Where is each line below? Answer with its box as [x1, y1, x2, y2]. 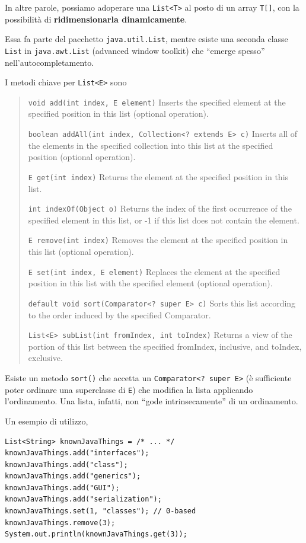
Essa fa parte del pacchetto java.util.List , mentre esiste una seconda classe [5, 33, 288, 45]
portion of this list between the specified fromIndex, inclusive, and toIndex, [28, 340, 302, 352]
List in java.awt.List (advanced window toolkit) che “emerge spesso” [5, 44, 265, 56]
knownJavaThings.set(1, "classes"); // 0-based [5, 507, 196, 516]
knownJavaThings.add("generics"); [5, 472, 141, 481]
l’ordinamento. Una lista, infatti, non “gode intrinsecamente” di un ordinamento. [5, 395, 298, 407]
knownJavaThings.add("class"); [5, 460, 128, 469]
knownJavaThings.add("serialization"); [5, 495, 162, 504]
